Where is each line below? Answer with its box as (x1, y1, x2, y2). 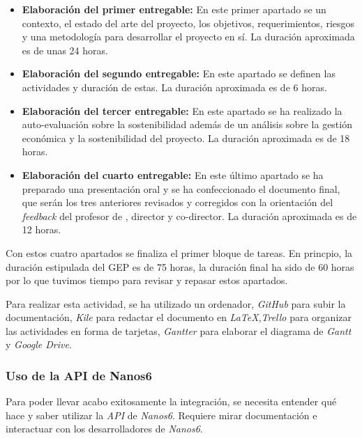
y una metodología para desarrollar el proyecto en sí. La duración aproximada (22, 29, 355, 44)
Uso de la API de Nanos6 (6, 366, 152, 384)
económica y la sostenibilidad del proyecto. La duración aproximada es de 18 (22, 130, 350, 145)
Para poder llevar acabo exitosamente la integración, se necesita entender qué (6, 394, 337, 409)
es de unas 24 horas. (22, 42, 108, 57)
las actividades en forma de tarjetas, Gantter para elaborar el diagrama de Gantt (6, 323, 352, 338)
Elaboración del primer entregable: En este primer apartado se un (22, 2, 326, 16)
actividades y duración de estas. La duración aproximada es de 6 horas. (22, 79, 327, 94)
